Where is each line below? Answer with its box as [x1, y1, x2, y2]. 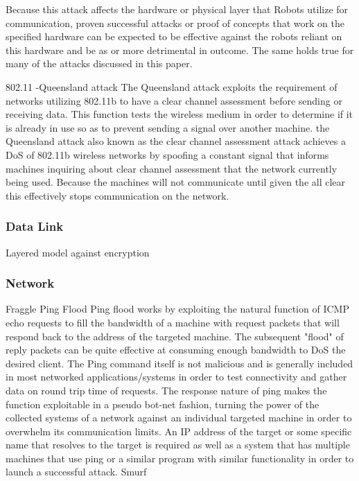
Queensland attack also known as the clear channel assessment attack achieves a [6, 134, 346, 148]
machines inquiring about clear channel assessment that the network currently [6, 161, 338, 175]
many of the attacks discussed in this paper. [6, 56, 193, 71]
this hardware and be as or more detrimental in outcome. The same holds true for [6, 42, 354, 57]
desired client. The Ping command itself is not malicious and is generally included [6, 356, 353, 370]
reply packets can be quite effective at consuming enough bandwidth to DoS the [6, 342, 346, 357]
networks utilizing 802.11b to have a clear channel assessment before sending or [6, 93, 342, 107]
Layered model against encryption [6, 245, 150, 259]
